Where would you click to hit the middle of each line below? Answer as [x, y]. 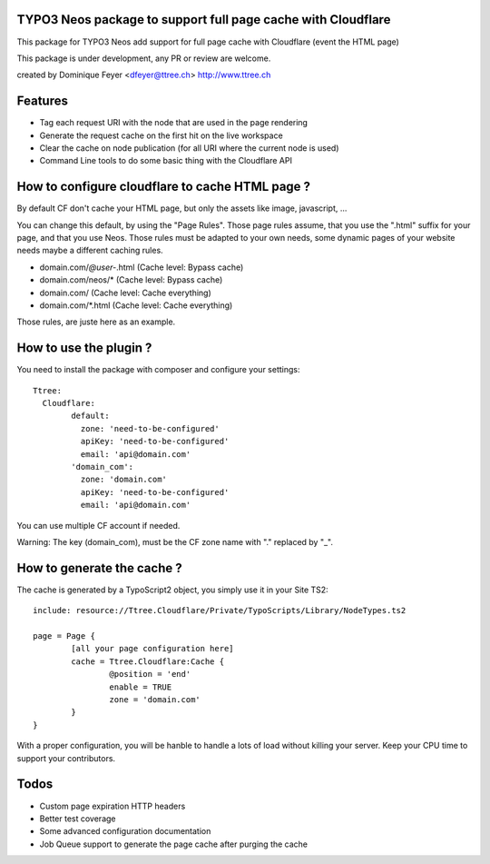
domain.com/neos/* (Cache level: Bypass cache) [131, 280]
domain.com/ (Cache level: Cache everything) [126, 293]
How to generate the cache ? [99, 568]
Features [42, 101]
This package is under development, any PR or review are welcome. [144, 58]
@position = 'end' [150, 674]
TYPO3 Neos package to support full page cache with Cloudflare [204, 20]
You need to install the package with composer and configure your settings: [158, 370]
